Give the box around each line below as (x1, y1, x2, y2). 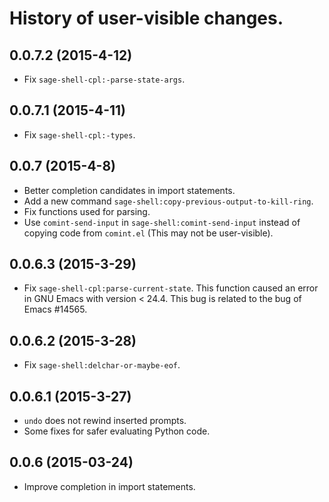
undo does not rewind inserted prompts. (23, 415, 187, 427)
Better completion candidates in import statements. (23, 184, 236, 196)
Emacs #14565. (23, 303, 88, 316)
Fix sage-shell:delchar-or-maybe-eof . (23, 359, 181, 371)
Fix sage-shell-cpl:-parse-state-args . (23, 73, 186, 85)
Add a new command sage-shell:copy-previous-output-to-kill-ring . (23, 195, 314, 207)
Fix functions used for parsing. (23, 205, 151, 217)
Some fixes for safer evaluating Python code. (23, 425, 211, 437)
